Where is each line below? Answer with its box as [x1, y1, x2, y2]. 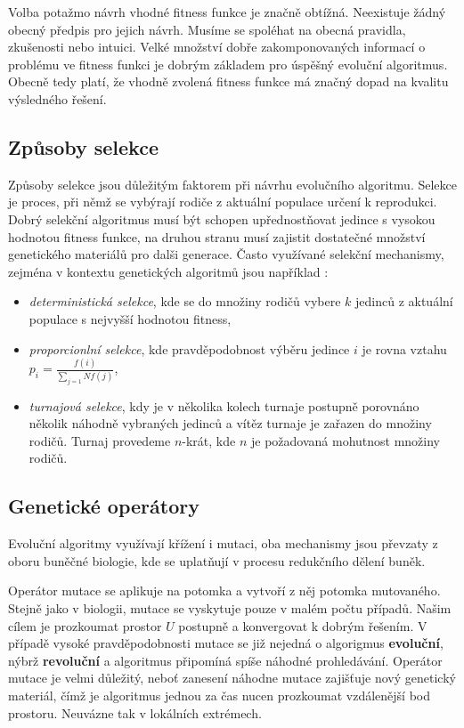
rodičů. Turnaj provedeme [28, 431, 171, 449]
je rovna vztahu [362, 339, 447, 358]
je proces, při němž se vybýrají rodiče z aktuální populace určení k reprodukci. [8, 192, 437, 211]
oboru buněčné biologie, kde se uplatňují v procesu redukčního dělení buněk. [8, 551, 426, 570]
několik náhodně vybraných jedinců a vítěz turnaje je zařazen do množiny [28, 414, 432, 433]
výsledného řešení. [8, 89, 107, 108]
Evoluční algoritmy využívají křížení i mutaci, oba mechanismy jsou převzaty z [8, 534, 438, 553]
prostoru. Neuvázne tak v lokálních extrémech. [8, 703, 262, 722]
